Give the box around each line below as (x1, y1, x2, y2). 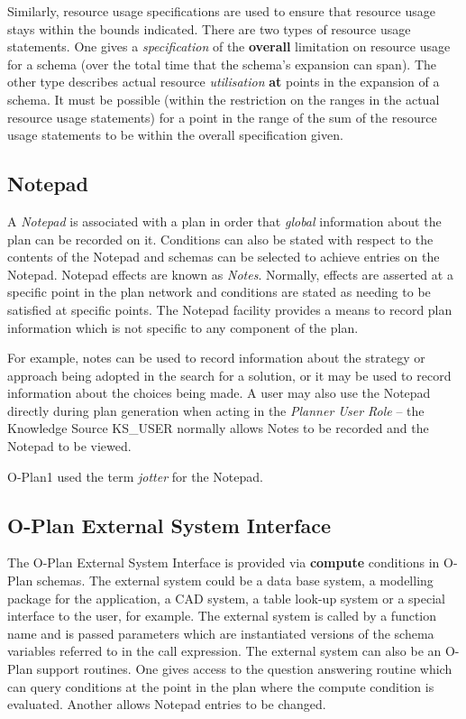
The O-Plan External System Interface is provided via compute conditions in (7, 553, 440, 572)
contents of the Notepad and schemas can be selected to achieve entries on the (7, 247, 440, 266)
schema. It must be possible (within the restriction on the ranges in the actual (7, 89, 440, 108)
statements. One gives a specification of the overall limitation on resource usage (7, 37, 451, 56)
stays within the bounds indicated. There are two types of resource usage (7, 19, 411, 38)
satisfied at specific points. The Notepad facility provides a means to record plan (7, 300, 452, 318)
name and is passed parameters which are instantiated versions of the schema (7, 623, 434, 642)
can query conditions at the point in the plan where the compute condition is (7, 677, 434, 696)
